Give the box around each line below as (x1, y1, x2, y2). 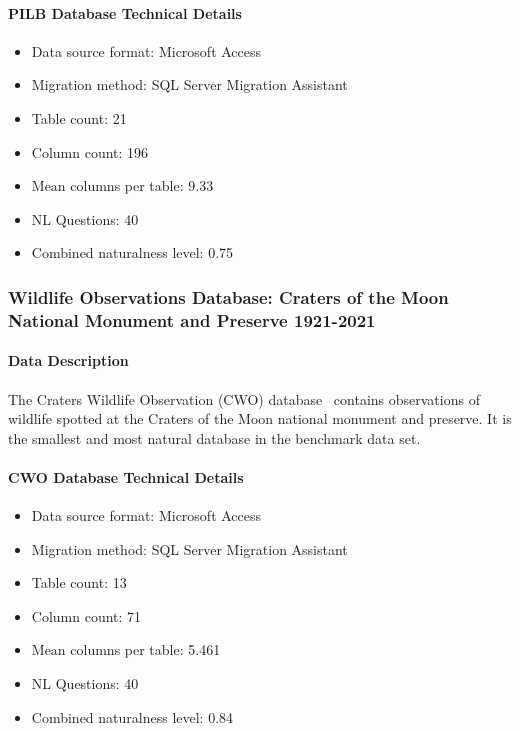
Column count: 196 (31, 141, 149, 162)
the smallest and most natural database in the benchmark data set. (8, 427, 421, 448)
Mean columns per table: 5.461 (31, 639, 221, 660)
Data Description (8, 350, 129, 371)
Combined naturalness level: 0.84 (31, 706, 234, 727)
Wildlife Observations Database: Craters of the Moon (8, 284, 449, 309)
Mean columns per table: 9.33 (31, 175, 214, 196)
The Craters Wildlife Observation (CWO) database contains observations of (8, 388, 480, 409)
